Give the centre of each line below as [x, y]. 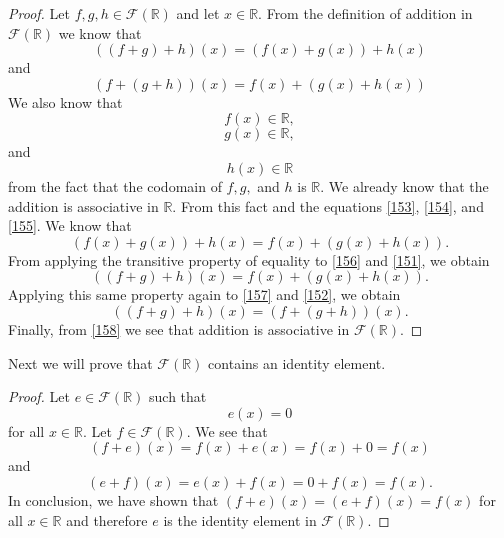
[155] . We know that [70, 225]
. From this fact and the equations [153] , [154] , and [328, 205]
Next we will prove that [80, 362]
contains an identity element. [297, 362]
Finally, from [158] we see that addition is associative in [179, 328]
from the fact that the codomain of [115, 185]
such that [178, 396]
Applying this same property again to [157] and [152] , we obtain [204, 294]
